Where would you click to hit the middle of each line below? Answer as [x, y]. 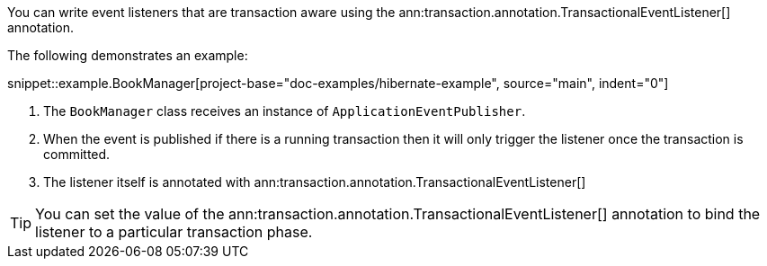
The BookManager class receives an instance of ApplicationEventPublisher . [285, 111]
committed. [77, 154]
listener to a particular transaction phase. [174, 232]
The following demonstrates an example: [128, 55]
